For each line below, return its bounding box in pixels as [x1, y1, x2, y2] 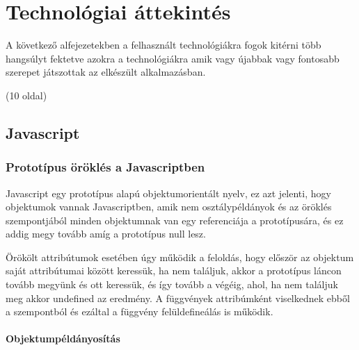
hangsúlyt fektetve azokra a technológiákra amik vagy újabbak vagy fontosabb [6, 51, 340, 65]
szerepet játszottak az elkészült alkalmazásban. [6, 65, 206, 79]
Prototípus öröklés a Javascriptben [6, 158, 205, 176]
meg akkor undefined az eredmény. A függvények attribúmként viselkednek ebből [6, 290, 350, 305]
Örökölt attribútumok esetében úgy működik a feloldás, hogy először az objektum [6, 249, 354, 264]
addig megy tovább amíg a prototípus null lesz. [6, 226, 206, 241]
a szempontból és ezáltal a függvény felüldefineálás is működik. [6, 304, 273, 319]
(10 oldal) [6, 87, 47, 102]
